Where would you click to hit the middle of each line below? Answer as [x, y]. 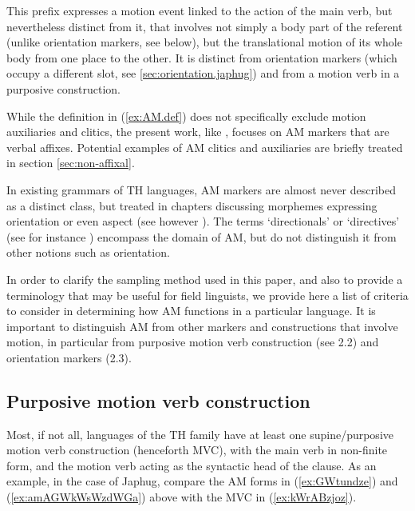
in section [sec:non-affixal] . [71, 163]
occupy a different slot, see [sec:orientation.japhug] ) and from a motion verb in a [203, 73]
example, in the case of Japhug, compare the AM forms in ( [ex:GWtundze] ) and [202, 481]
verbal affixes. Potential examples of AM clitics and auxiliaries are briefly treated [205, 147]
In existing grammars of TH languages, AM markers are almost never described [201, 189]
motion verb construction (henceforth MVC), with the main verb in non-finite [197, 450]
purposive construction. [63, 88]
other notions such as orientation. [88, 252]
